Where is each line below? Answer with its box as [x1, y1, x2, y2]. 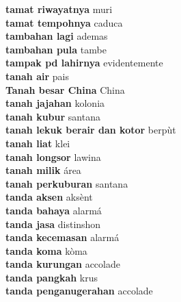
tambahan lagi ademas [5, 29, 108, 43]
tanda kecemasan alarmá [5, 230, 120, 244]
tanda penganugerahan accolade [5, 284, 153, 298]
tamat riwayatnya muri [5, 2, 113, 16]
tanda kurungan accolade [5, 257, 120, 271]
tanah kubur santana [5, 109, 100, 123]
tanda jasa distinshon [5, 216, 101, 231]
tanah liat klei [5, 136, 70, 150]
